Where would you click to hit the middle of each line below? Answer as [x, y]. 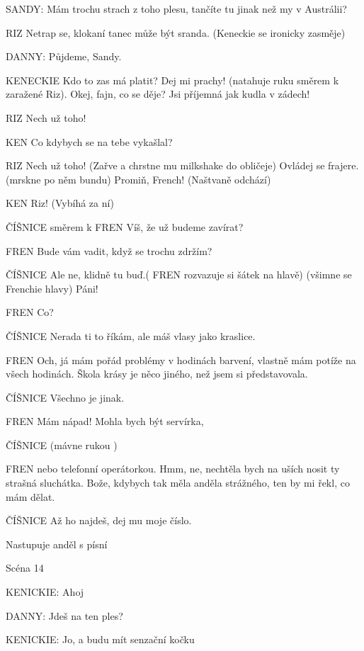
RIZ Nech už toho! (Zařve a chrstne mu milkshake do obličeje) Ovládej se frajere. [182, 165]
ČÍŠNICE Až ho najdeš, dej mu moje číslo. [99, 520]
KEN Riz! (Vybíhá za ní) [60, 203]
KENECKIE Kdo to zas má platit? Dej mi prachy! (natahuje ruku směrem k [172, 80]
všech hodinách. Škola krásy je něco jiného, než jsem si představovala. [157, 374]
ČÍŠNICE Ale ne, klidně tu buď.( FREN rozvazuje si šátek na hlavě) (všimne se [179, 274]
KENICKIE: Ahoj [45, 592]
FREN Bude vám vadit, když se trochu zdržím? [109, 250]
